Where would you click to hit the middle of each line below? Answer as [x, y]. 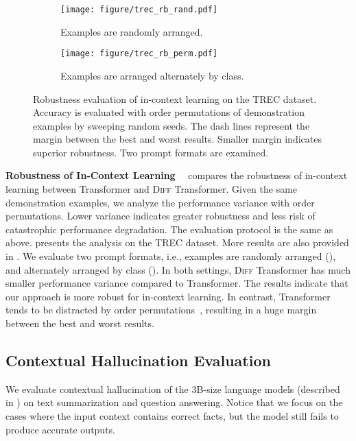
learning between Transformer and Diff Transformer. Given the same [152, 189]
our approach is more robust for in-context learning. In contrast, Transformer [168, 296]
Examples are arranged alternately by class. [152, 75]
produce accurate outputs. [61, 429]
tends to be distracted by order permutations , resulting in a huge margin [161, 310]
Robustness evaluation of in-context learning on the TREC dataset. [175, 98]
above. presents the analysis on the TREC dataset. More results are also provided [177, 242]
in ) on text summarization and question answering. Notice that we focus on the [174, 402]
